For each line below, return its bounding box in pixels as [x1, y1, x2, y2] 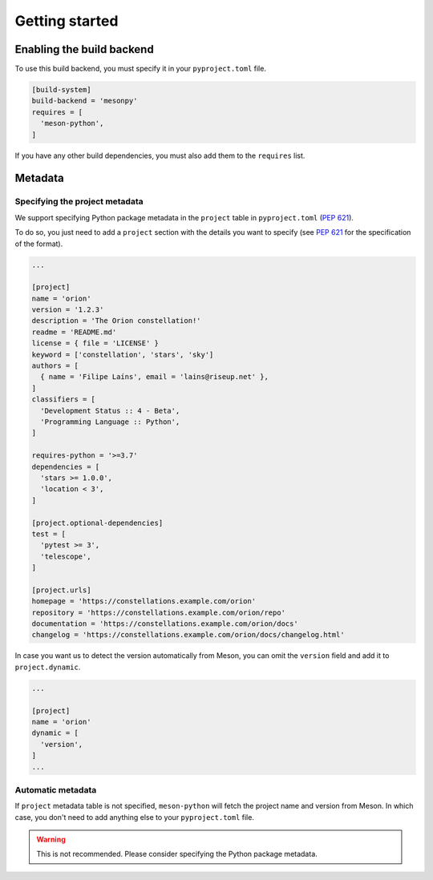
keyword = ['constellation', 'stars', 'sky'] [31, 349, 214, 359]
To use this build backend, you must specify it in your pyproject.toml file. [14, 64, 266, 74]
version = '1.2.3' [31, 305, 104, 314]
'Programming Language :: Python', [40, 417, 180, 426]
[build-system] [31, 85, 91, 95]
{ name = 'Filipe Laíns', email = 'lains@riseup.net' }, [40, 373, 269, 381]
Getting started [14, 12, 119, 30]
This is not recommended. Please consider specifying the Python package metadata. [36, 850, 318, 859]
